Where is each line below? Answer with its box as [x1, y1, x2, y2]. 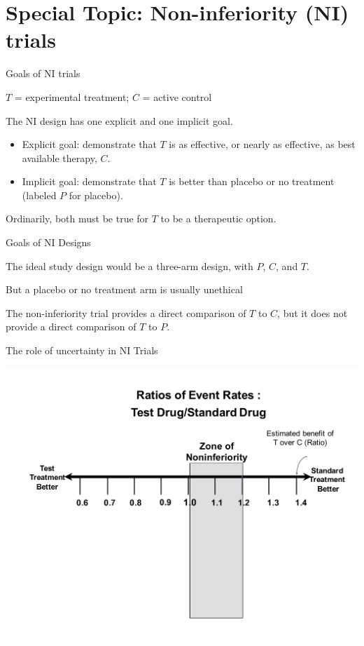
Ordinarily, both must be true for [6, 211, 149, 226]
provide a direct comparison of [6, 319, 136, 334]
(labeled [22, 187, 57, 202]
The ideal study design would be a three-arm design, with [6, 258, 253, 273]
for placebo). [69, 187, 123, 202]
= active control [142, 89, 212, 104]
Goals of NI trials [6, 66, 80, 81]
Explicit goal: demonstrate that [22, 137, 157, 152]
